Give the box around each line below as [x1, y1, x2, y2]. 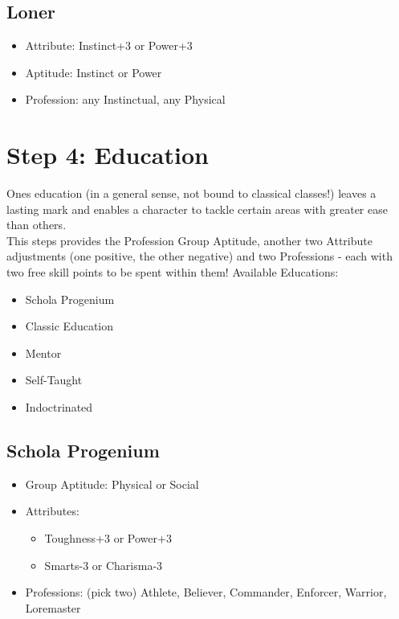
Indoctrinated [25, 399, 93, 416]
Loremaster [25, 599, 81, 616]
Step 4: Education [6, 138, 209, 171]
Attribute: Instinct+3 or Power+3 [25, 37, 193, 54]
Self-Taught [25, 371, 83, 388]
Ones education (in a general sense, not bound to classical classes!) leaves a [6, 185, 377, 202]
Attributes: [25, 502, 79, 519]
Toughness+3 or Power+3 [44, 530, 172, 547]
